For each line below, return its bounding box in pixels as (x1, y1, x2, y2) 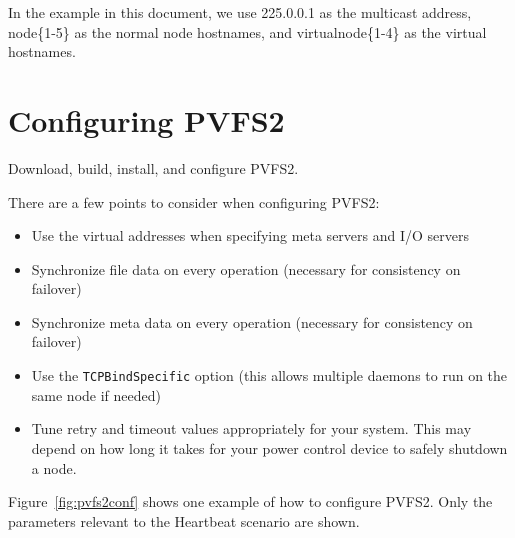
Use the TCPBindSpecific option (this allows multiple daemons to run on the (31, 365, 508, 386)
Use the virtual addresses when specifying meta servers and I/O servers (31, 225, 470, 246)
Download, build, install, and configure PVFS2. (8, 157, 299, 178)
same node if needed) (31, 384, 161, 405)
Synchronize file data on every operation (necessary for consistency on (31, 258, 461, 279)
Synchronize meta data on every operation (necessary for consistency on (31, 311, 473, 332)
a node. (31, 457, 77, 478)
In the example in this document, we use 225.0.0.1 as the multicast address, (8, 2, 472, 22)
